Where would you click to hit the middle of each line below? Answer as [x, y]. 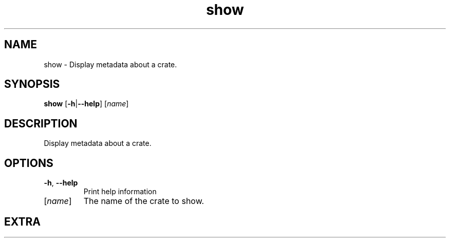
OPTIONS [29, 163]
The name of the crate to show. [144, 201]
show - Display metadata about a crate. [110, 64]
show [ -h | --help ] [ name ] [86, 104]
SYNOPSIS [32, 84]
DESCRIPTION [41, 123]
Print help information [120, 192]
